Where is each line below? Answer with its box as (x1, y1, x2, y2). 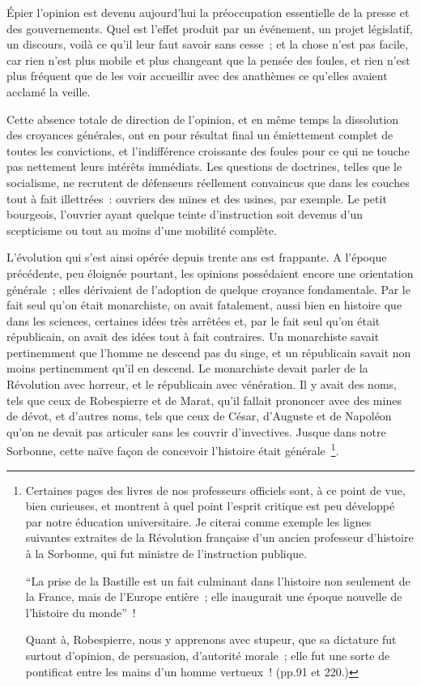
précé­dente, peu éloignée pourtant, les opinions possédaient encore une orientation (6, 264, 414, 281)
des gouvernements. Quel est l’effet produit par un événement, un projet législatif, (6, 19, 413, 36)
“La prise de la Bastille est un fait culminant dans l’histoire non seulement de (25, 572, 410, 589)
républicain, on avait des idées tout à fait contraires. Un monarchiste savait (6, 328, 380, 345)
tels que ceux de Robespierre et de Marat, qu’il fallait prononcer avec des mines (6, 391, 402, 408)
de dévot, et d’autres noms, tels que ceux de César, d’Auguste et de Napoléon (6, 407, 392, 424)
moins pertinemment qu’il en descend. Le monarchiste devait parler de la (6, 360, 368, 377)
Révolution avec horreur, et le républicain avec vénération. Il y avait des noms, (6, 376, 397, 393)
